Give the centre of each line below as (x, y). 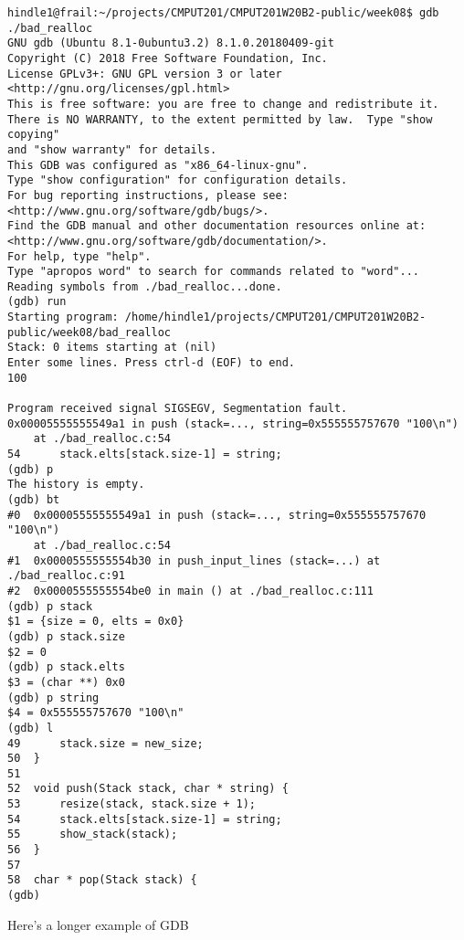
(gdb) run (37, 302)
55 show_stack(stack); (93, 834)
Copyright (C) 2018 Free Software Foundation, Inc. (168, 58)
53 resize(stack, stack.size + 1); (132, 804)
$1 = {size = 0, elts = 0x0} (96, 622)
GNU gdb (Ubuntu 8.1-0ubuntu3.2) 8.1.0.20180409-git (171, 43)
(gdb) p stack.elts (66, 667)
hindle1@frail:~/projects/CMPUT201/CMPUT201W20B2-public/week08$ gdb (223, 13)
